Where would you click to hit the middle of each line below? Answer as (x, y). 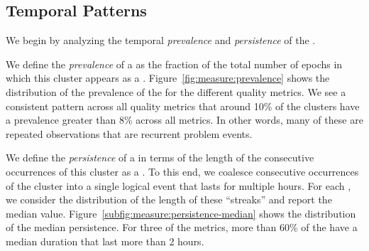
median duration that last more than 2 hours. (105, 241)
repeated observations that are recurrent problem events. (129, 133)
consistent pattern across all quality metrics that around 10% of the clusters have (183, 106)
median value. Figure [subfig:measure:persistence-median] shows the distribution (181, 213)
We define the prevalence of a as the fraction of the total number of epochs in (174, 64)
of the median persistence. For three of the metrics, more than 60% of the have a (182, 227)
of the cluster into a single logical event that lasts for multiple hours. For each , (178, 185)
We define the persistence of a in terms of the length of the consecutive (160, 157)
